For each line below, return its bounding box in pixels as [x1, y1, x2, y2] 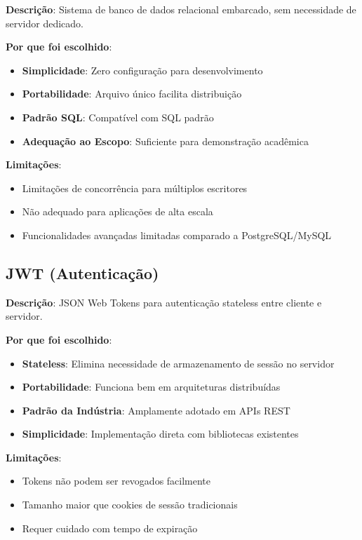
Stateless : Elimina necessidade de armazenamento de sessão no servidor [22, 356, 335, 370]
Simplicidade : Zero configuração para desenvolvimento [22, 62, 263, 77]
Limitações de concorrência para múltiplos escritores [22, 180, 248, 195]
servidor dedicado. [6, 15, 84, 30]
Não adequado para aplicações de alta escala [22, 204, 213, 219]
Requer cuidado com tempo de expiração [22, 520, 198, 535]
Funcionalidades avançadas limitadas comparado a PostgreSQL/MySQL [22, 227, 332, 242]
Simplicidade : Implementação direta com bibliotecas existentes [22, 426, 299, 441]
